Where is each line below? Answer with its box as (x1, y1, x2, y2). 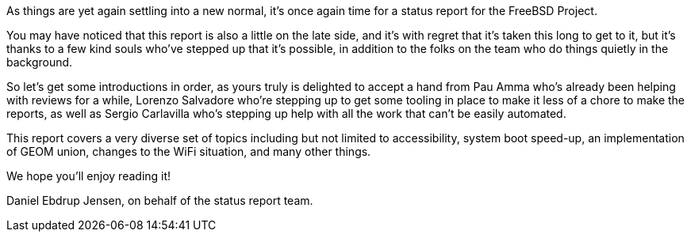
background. (6, 55, 73, 69)
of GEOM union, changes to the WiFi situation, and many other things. (6, 145, 371, 158)
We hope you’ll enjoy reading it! (6, 169, 171, 183)
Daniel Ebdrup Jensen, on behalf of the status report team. (6, 194, 313, 207)
